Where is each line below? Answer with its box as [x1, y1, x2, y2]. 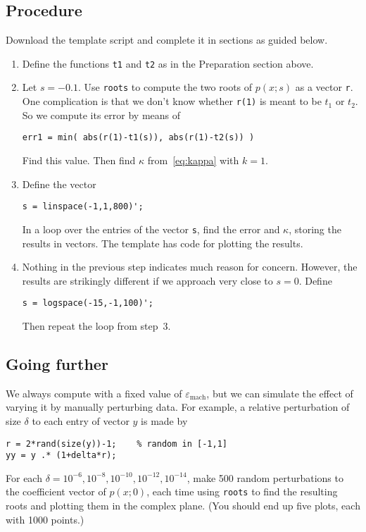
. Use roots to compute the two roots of [77, 80, 253, 94]
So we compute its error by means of [22, 107, 181, 122]
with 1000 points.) [6, 512, 84, 526]
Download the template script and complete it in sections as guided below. [6, 32, 328, 47]
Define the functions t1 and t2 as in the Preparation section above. [22, 56, 314, 70]
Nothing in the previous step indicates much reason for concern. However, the [22, 259, 358, 274]
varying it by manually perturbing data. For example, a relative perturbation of [6, 400, 350, 414]
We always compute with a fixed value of [6, 385, 182, 400]
